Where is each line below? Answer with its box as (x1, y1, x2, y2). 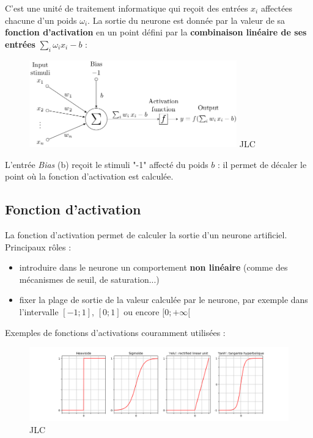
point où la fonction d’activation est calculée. (5, 170, 174, 183)
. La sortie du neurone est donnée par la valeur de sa (87, 13, 285, 26)
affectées (260, 2, 292, 14)
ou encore (123, 305, 160, 318)
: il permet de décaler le (218, 158, 307, 170)
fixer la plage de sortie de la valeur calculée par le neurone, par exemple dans (19, 293, 308, 306)
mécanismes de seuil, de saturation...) (19, 272, 160, 285)
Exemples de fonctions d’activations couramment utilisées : (5, 326, 226, 338)
